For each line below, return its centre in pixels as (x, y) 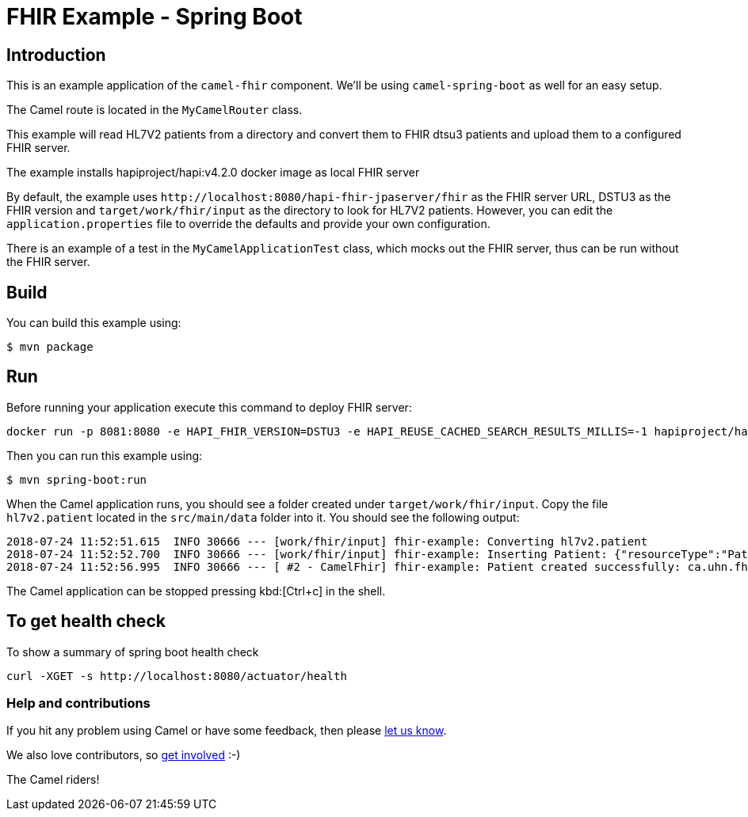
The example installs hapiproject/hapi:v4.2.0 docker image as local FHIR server (213, 173)
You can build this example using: (94, 323)
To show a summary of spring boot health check (133, 652)
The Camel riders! (53, 780)
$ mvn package (50, 347)
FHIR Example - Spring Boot (155, 17)
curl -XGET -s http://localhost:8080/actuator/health (177, 676)
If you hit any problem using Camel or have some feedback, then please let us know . (227, 731)
